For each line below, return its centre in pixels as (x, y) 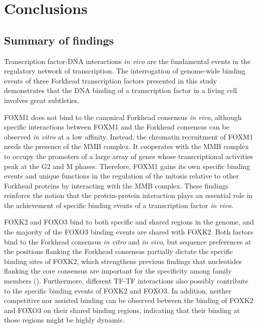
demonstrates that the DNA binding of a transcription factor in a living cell (120, 90)
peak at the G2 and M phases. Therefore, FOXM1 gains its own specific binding (127, 166)
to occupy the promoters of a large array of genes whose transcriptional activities (128, 156)
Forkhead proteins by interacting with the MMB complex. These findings (116, 185)
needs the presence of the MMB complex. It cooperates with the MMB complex (126, 146)
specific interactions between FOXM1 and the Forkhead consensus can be (117, 127)
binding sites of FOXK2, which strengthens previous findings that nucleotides (123, 261)
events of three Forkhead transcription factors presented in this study (110, 80)
